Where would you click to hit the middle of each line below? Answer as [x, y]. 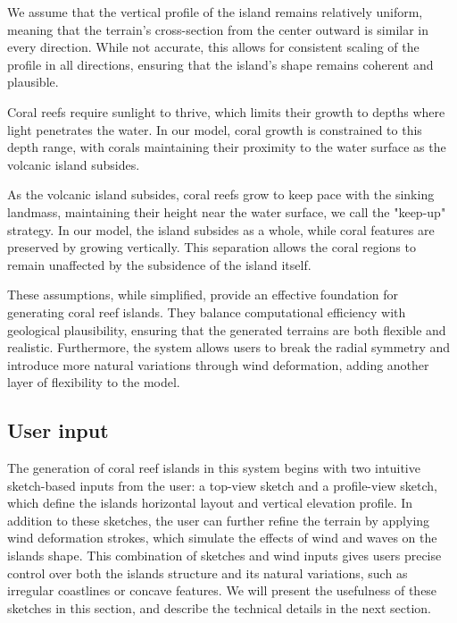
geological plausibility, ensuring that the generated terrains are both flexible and [227, 329]
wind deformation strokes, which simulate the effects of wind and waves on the [222, 538]
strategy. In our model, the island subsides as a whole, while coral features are [221, 229]
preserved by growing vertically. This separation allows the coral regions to [212, 247]
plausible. [33, 82]
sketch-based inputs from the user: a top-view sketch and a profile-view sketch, [222, 485]
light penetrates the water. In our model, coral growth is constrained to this [215, 129]
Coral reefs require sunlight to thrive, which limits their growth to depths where [226, 111]
